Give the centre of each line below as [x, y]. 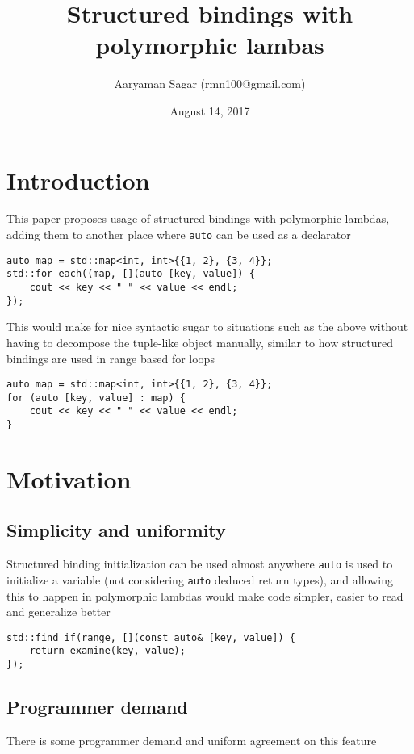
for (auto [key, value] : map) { [96, 398]
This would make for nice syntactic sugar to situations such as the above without [207, 327]
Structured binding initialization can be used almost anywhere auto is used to [200, 564]
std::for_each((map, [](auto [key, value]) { [131, 274]
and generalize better [59, 612]
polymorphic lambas [210, 45]
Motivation [69, 478]
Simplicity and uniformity [116, 530]
